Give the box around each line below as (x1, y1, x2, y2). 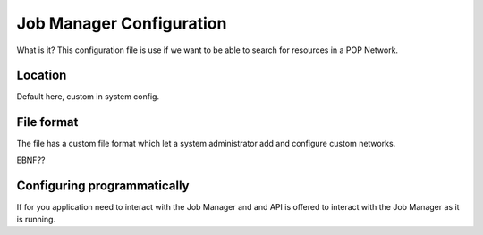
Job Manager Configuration (16, 13, 227, 33)
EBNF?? (16, 155, 46, 165)
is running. (16, 214, 56, 225)
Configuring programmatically (16, 178, 190, 193)
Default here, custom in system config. (16, 91, 160, 102)
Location (16, 68, 67, 83)
